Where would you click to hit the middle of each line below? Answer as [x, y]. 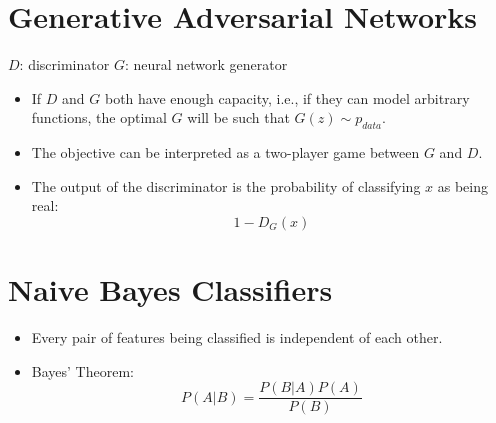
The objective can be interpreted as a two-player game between [225, 152]
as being [462, 185]
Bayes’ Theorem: [82, 370]
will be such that [238, 117]
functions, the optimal [99, 117]
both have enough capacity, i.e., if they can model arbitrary [287, 97]
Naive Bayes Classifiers [170, 289]
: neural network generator [206, 64]
